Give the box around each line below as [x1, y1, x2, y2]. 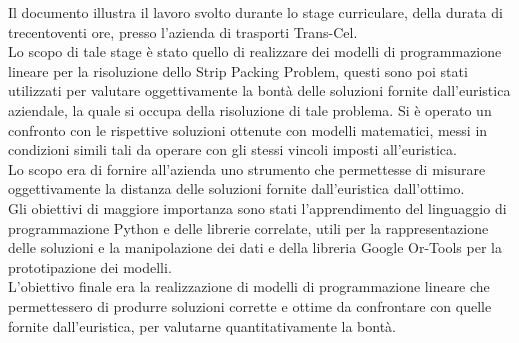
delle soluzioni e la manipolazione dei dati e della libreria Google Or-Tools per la [8, 237, 502, 258]
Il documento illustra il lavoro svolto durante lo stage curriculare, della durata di [8, 2, 503, 22]
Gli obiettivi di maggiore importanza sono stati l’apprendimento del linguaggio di [8, 197, 507, 218]
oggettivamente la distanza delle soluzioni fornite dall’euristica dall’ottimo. [8, 178, 465, 199]
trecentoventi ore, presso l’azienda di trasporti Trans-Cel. [8, 21, 358, 42]
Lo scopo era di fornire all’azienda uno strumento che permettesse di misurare [8, 158, 486, 179]
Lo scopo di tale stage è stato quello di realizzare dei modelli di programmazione [8, 41, 502, 62]
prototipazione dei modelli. [8, 256, 172, 277]
